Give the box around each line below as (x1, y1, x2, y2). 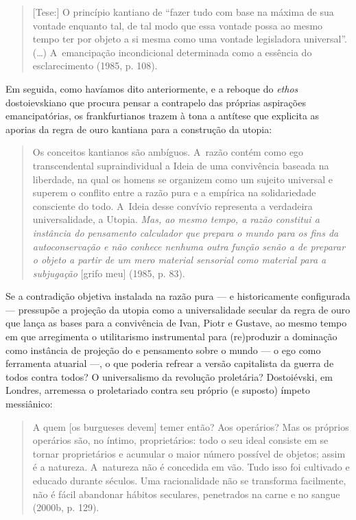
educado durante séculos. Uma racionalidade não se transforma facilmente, (32, 473, 346, 487)
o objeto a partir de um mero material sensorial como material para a (32, 252, 327, 267)
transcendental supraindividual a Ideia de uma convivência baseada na (32, 158, 329, 172)
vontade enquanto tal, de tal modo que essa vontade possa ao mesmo (32, 18, 323, 32)
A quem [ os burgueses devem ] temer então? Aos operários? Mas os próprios (32, 419, 349, 434)
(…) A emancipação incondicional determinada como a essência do (32, 45, 312, 59)
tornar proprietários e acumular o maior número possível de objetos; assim (32, 446, 346, 460)
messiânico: (5, 397, 53, 411)
